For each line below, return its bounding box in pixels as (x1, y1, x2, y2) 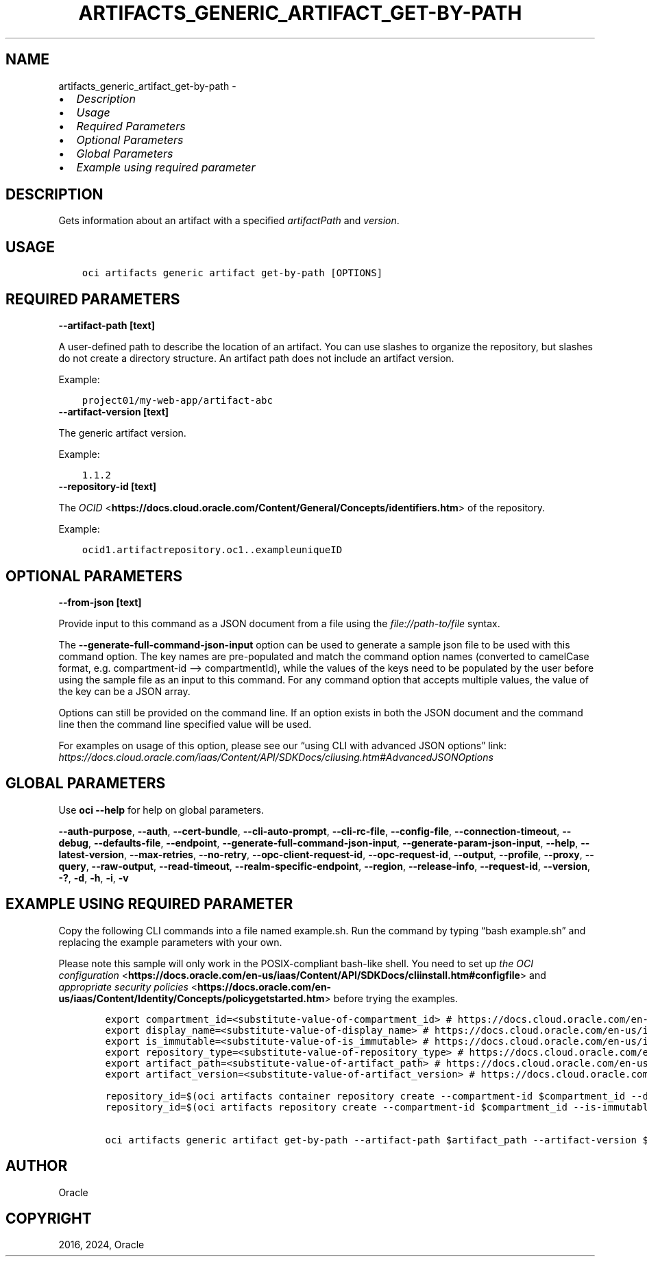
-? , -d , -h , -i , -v (58, 871, 129, 884)
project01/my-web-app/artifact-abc (82, 395, 273, 406)
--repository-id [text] (58, 481, 157, 493)
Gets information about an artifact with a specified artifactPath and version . (58, 215, 400, 227)
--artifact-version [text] (58, 406, 169, 418)
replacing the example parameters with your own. (58, 936, 282, 948)
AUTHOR (5, 1157, 68, 1175)
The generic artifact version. (58, 427, 186, 439)
